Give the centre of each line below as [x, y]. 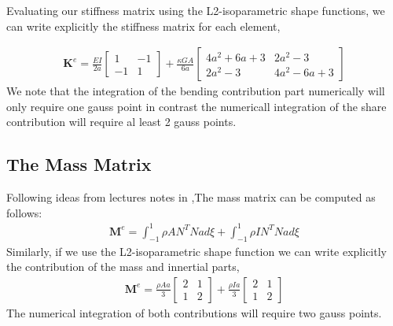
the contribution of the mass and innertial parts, [123, 267]
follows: [24, 212]
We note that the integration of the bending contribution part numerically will [196, 91]
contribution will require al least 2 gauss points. [121, 122]
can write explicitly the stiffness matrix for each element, [143, 26]
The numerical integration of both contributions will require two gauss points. [194, 312]
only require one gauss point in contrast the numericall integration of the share [196, 106]
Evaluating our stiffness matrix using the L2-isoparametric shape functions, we [196, 10]
